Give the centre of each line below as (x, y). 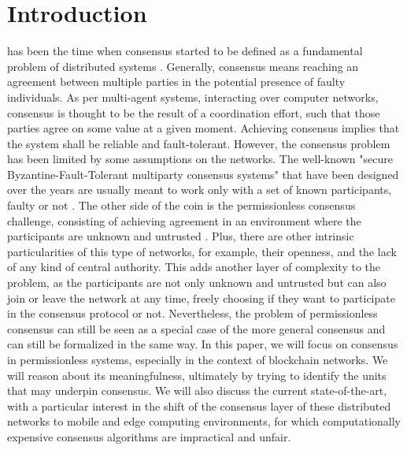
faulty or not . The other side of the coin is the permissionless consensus (181, 205)
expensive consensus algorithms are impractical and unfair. (149, 436)
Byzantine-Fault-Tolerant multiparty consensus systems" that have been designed (203, 174)
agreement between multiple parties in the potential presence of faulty (176, 82)
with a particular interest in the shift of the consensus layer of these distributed (199, 405)
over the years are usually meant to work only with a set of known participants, (200, 190)
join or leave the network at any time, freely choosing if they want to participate (201, 298)
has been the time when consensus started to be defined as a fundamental (185, 51)
